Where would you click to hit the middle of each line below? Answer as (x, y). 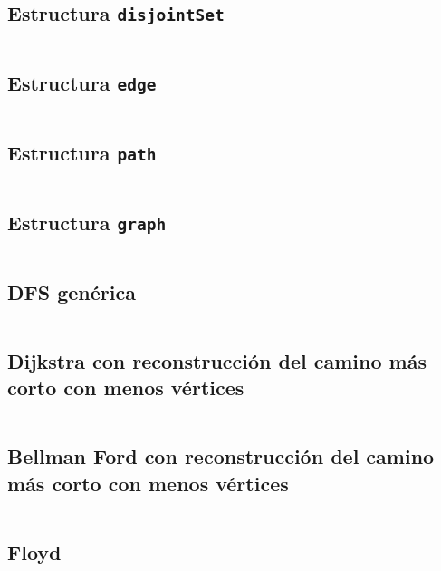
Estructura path (82, 152)
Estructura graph (87, 222)
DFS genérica (72, 291)
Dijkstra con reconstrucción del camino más (217, 360)
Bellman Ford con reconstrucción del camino (221, 456)
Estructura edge (82, 83)
